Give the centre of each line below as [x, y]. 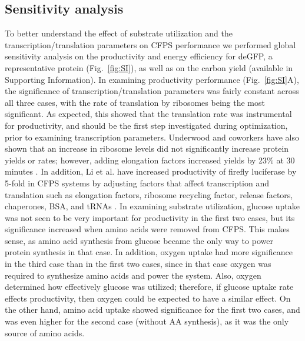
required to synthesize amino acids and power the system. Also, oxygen [133, 275]
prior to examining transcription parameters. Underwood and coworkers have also [152, 137]
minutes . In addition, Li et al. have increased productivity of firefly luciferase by [151, 171]
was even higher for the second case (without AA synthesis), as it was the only [147, 321]
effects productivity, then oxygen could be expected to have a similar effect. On [148, 298]
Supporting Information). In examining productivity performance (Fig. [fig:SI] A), [152, 79]
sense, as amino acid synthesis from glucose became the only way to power [139, 240]
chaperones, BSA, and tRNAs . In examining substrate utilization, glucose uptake [152, 206]
